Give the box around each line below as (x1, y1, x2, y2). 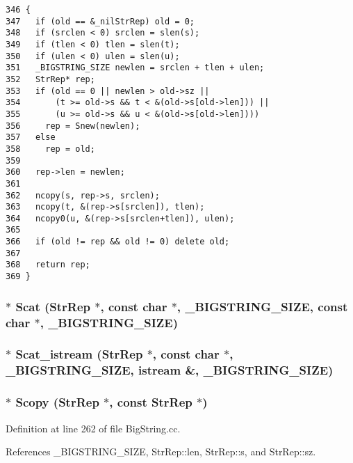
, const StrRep (109, 393, 192, 411)
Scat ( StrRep (15, 297, 91, 315)
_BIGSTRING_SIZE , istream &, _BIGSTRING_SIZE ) (6, 361, 334, 379)
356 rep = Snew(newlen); (6, 120, 140, 131)
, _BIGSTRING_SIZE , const (176, 297, 348, 315)
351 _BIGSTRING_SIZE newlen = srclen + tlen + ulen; (6, 63, 265, 73)
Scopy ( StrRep (15, 393, 99, 411)
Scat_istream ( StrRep (15, 345, 143, 363)
